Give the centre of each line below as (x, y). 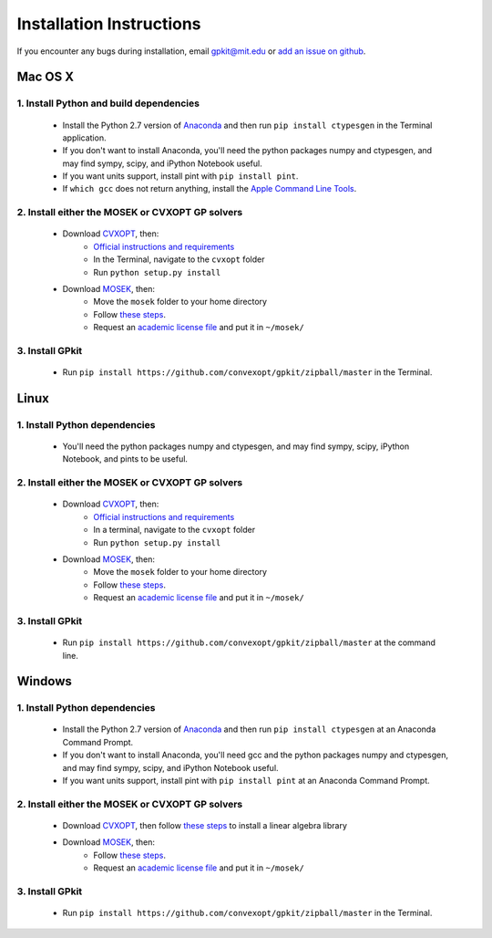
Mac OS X (46, 77)
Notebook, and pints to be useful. (125, 459)
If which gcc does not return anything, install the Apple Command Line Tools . (210, 189)
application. (84, 138)
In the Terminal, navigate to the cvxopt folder (179, 259)
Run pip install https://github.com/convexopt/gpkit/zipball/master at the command (249, 642)
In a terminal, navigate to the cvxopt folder (174, 530)
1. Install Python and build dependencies (108, 103)
